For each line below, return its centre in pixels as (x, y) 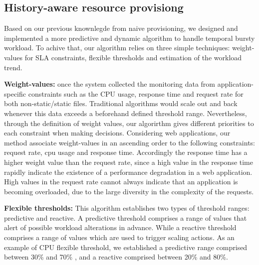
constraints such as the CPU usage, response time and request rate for (136, 93)
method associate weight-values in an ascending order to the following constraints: (130, 142)
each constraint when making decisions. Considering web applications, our (117, 133)
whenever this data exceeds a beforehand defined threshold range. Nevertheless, (126, 113)
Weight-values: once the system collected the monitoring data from (110, 84)
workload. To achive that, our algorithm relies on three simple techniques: (117, 48)
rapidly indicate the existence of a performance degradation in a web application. (128, 172)
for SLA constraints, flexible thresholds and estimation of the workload (133, 57)
